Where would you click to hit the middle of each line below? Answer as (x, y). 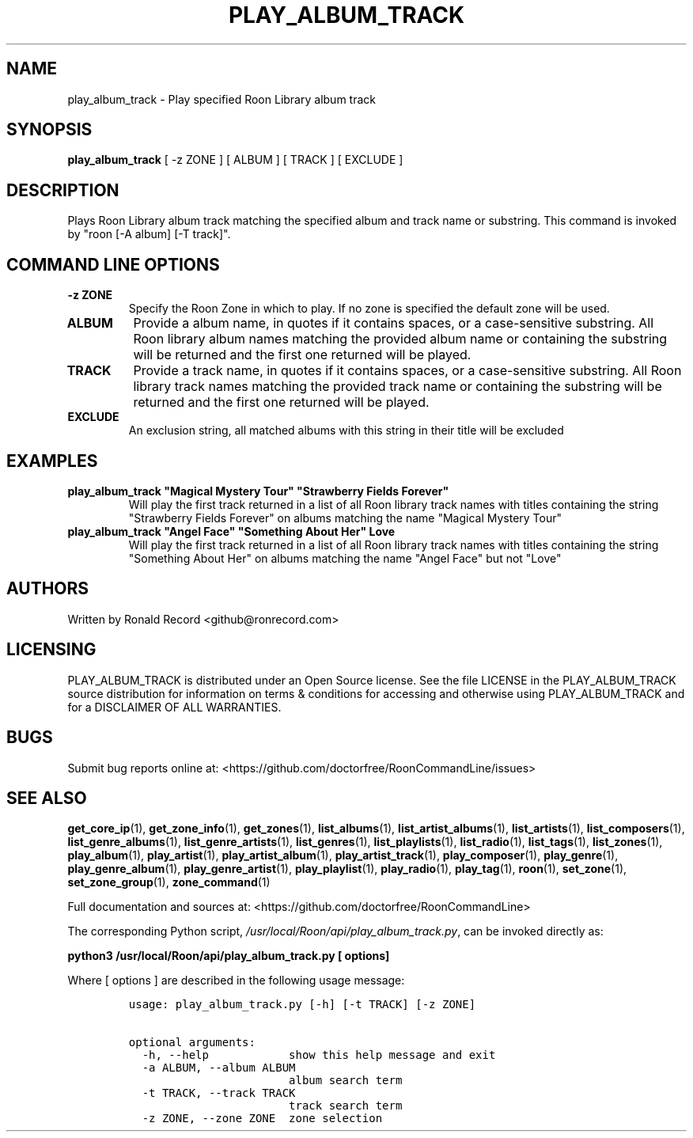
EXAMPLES (52, 461)
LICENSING (51, 650)
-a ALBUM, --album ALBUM (219, 1068)
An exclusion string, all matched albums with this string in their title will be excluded (346, 431)
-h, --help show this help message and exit (319, 1055)
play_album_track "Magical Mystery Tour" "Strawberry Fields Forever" (258, 491)
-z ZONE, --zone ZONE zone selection (262, 1119)
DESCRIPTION (63, 190)
